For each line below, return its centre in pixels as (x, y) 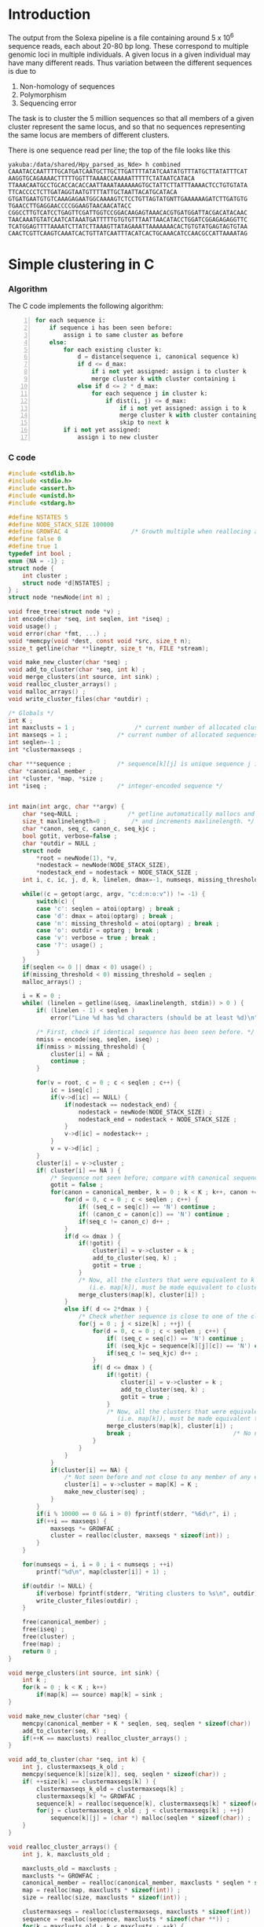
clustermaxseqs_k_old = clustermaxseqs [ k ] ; (110, 1789)
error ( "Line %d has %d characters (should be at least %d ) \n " (154, 1018)
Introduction (49, 15)
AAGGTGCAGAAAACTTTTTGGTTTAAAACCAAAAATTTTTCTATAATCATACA (101, 178)
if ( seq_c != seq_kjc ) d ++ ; (152, 1353)
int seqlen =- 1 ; (35, 743)
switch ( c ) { (56, 901)
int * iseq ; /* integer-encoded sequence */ (115, 786)
